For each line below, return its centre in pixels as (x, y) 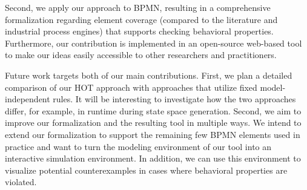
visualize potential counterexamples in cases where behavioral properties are (146, 170)
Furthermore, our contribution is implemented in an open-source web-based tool (153, 43)
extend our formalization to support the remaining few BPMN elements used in (153, 134)
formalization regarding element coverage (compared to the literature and (141, 19)
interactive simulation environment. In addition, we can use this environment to (153, 158)
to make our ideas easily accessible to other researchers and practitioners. (141, 55)
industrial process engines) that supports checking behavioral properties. (139, 31)
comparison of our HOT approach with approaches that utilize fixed (131, 87)
